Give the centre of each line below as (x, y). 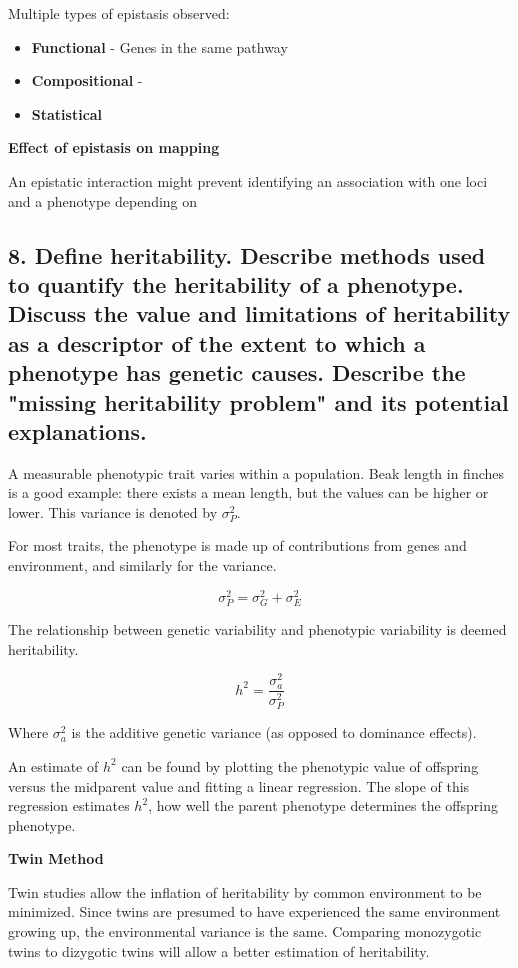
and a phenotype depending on (103, 200)
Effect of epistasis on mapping (114, 147)
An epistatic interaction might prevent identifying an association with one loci (248, 180)
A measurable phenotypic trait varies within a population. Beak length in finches (256, 472)
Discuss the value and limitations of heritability (259, 313)
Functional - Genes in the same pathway (159, 46)
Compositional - (87, 80)
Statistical (67, 113)
